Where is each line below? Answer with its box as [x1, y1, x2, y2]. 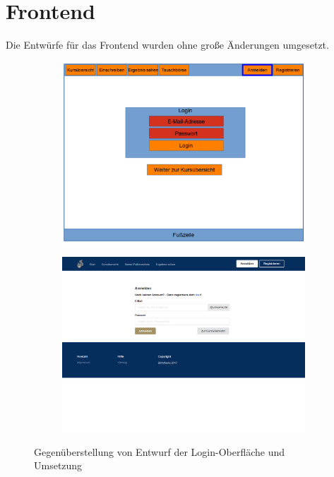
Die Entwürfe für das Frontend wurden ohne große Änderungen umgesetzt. [6, 37, 329, 52]
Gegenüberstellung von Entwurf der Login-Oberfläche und [34, 444, 285, 459]
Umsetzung [34, 458, 83, 473]
